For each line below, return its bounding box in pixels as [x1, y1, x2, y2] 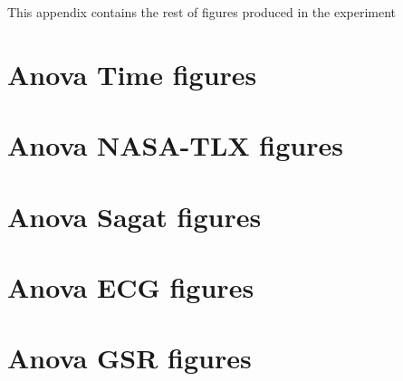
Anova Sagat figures [7, 197, 262, 234]
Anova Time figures [7, 55, 257, 92]
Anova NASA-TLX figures [7, 127, 343, 164]
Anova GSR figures [7, 339, 252, 376]
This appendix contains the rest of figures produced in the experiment [7, 3, 397, 21]
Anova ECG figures [7, 268, 254, 305]
